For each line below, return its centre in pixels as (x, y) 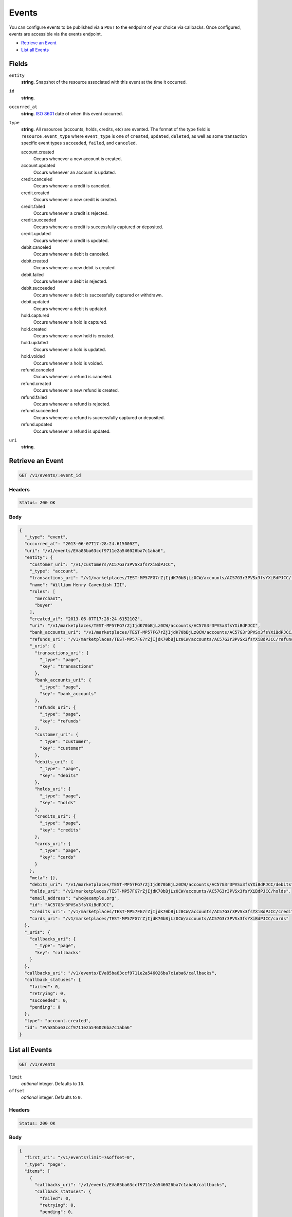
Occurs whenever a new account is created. (78, 159)
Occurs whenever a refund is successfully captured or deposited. (99, 417)
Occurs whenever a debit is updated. (70, 309)
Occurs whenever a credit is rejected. (71, 213)
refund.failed (34, 397)
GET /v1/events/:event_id (50, 475)
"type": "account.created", (58, 1021)
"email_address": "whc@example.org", (74, 898)
